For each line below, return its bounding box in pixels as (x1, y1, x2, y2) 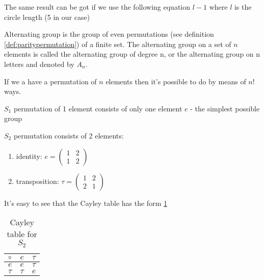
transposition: (16, 175, 59, 186)
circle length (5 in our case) (4, 11, 90, 22)
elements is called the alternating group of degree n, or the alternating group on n (4, 49, 260, 59)
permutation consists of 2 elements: (13, 130, 124, 141)
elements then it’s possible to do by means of (105, 76, 246, 86)
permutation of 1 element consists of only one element (13, 103, 182, 113)
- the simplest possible (190, 103, 260, 113)
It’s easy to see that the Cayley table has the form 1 (4, 197, 167, 208)
